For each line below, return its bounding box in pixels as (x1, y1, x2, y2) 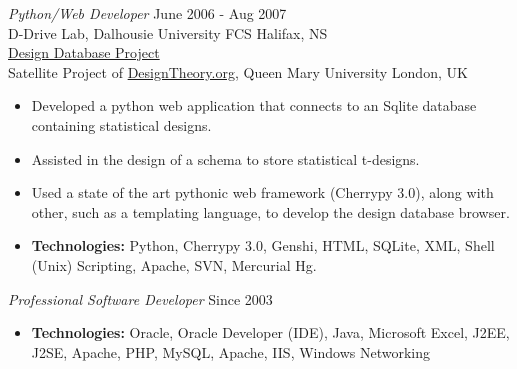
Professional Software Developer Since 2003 (8, 288, 273, 309)
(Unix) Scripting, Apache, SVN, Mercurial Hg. (31, 254, 317, 275)
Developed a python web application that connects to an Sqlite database (31, 95, 477, 116)
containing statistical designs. (31, 114, 212, 135)
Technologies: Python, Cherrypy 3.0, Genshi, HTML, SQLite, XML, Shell (31, 235, 495, 256)
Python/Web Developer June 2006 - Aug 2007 (8, 3, 287, 23)
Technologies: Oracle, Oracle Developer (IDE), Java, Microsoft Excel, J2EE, (31, 322, 510, 343)
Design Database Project (8, 42, 160, 63)
